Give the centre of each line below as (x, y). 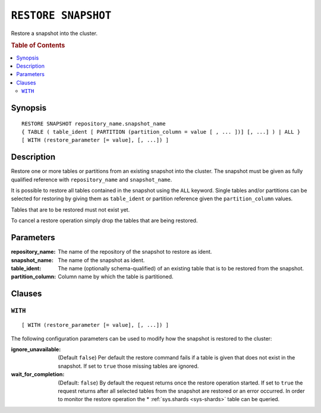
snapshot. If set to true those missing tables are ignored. (128, 366)
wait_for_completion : (38, 374)
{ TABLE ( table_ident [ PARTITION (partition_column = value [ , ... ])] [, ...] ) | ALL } (161, 132)
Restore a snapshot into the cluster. (54, 33)
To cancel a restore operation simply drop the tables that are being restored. (104, 220)
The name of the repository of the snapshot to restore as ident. (135, 252)
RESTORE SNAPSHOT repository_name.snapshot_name (94, 124)
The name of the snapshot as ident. (101, 260)
